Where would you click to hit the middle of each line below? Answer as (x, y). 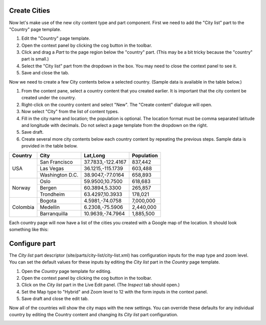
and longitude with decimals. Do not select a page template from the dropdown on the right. (115, 125)
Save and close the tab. (45, 73)
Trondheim (52, 194)
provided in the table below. (50, 146)
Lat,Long (95, 155)
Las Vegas (52, 168)
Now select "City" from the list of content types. (70, 112)
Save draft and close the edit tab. (55, 299)
